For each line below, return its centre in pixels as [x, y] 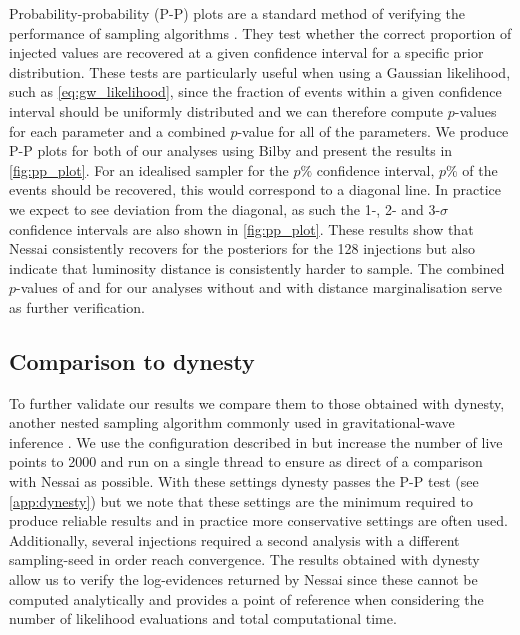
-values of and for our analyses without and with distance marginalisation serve [259, 287]
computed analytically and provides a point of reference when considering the [246, 598]
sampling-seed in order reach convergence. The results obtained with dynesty [244, 559]
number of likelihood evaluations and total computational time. [203, 618]
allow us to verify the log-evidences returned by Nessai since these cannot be [243, 579]
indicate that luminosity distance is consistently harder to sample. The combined [257, 267]
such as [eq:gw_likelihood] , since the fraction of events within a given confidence [255, 91]
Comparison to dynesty [132, 360]
